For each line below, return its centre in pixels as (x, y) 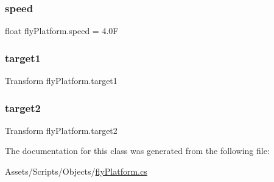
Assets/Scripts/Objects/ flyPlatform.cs (76, 171)
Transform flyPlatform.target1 (61, 81)
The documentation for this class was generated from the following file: (137, 151)
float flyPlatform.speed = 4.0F (62, 31)
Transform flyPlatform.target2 (61, 130)
